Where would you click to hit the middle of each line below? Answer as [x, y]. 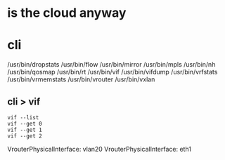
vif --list [23, 117]
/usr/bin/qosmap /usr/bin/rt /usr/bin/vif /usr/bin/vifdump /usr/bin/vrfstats [112, 72]
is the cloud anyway [67, 13]
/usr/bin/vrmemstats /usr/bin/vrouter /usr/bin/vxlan [81, 79]
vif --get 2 [25, 136]
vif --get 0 [25, 124]
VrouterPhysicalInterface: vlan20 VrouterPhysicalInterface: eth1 [99, 149]
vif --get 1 [25, 130]
